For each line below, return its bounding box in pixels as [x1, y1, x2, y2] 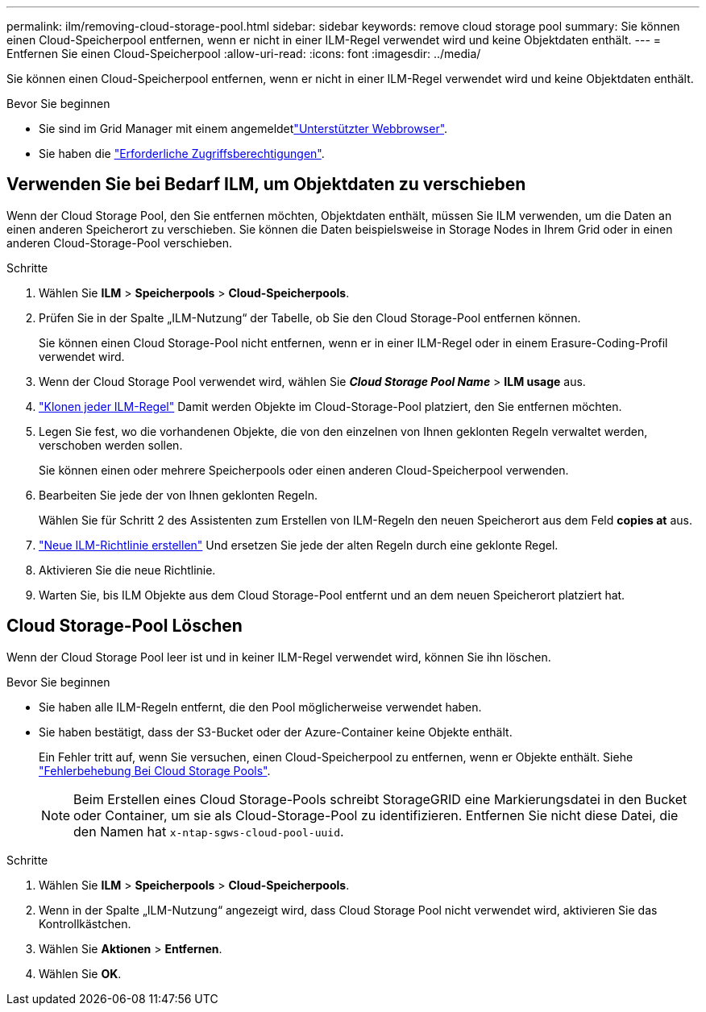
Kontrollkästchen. [39, 916, 131, 931]
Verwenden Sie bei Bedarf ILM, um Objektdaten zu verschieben [6, 174, 526, 195]
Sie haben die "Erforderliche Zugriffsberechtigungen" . [39, 147, 325, 160]
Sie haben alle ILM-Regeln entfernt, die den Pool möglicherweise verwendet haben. [39, 699, 482, 714]
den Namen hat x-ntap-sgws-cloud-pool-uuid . [73, 823, 344, 840]
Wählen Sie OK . [39, 966, 122, 981]
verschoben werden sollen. [39, 438, 183, 452]
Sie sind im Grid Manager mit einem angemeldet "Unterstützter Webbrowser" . [39, 122, 448, 135]
